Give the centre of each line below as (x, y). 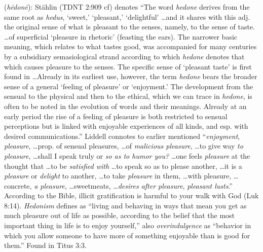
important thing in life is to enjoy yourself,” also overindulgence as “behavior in (128, 225)
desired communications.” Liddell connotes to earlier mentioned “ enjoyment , (122, 136)
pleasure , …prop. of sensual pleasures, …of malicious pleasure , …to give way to (124, 146)
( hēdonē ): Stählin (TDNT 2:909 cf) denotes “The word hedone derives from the (127, 7)
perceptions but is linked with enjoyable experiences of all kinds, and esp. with (126, 126)
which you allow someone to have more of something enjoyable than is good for (127, 235)
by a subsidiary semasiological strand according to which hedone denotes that (124, 56)
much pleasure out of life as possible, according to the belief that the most (120, 215)
